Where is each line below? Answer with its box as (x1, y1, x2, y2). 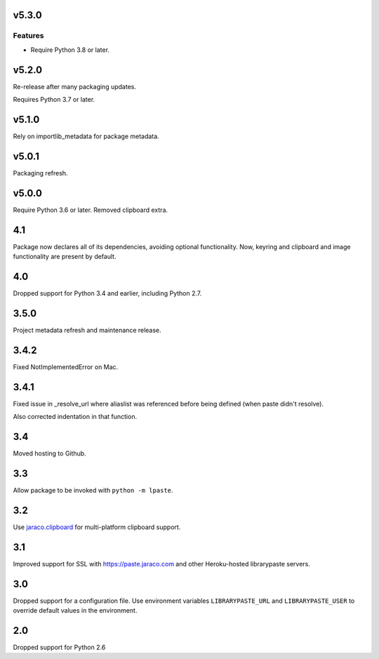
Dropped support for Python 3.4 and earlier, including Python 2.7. (13, 288, 202, 298)
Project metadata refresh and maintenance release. (13, 326, 161, 334)
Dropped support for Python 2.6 (13, 643, 106, 651)
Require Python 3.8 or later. (30, 46, 110, 54)
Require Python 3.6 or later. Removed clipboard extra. (13, 206, 168, 214)
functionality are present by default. (13, 253, 117, 261)
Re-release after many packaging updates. (13, 82, 137, 91)
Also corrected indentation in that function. (13, 413, 137, 421)
